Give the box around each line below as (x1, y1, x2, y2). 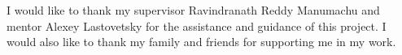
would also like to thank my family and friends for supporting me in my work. (7, 33, 396, 50)
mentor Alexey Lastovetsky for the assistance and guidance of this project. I (7, 17, 387, 34)
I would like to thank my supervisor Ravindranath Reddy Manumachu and (7, 2, 380, 18)
